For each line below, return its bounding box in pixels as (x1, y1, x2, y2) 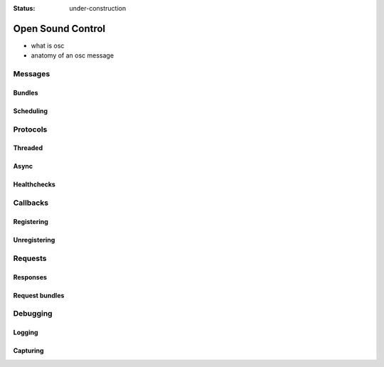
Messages (13, 69, 50, 79)
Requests (13, 253, 47, 263)
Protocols (13, 124, 48, 134)
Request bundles (13, 291, 65, 299)
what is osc (31, 41, 65, 50)
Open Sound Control (13, 22, 106, 35)
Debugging (13, 309, 53, 319)
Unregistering (13, 235, 55, 244)
